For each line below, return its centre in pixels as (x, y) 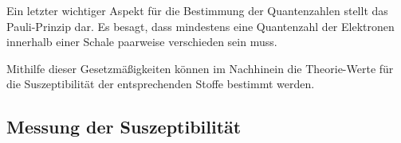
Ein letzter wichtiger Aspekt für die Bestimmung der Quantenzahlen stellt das (197, 10)
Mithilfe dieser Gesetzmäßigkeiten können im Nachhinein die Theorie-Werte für (200, 68)
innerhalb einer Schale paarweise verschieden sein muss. (142, 42)
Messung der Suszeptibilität (124, 127)
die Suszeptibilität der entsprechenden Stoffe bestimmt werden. (161, 84)
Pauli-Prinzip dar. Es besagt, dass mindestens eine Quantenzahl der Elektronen (200, 26)
